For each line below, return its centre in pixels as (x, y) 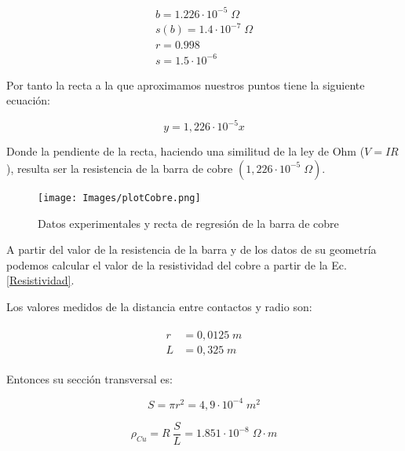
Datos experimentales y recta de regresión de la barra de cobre (188, 223)
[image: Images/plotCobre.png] (119, 198)
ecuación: (28, 100)
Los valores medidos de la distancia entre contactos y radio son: (159, 306)
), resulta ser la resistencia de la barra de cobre (120, 168)
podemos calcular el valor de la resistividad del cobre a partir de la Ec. (177, 264)
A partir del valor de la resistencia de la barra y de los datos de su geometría (192, 249)
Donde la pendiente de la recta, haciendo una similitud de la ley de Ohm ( (186, 151)
